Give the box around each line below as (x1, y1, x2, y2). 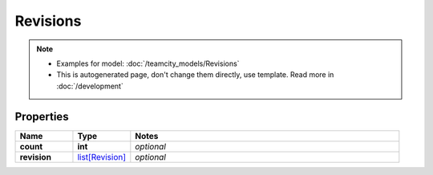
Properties (14, 109, 69, 124)
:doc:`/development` (56, 81, 123, 91)
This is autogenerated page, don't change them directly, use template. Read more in (56, 70, 334, 79)
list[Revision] (77, 151, 127, 162)
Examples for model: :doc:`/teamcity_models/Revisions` (56, 59, 240, 68)
